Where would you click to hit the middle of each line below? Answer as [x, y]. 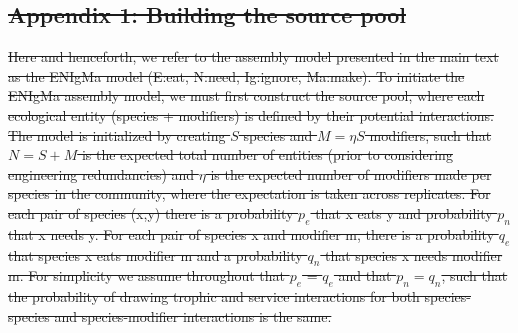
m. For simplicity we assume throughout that [147, 275]
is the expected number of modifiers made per [351, 173]
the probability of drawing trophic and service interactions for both [214, 296]
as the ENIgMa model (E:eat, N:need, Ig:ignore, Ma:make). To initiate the [236, 75]
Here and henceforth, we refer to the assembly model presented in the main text [253, 56]
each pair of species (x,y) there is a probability [151, 212]
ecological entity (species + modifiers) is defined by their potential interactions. [251, 114]
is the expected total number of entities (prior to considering [267, 154]
